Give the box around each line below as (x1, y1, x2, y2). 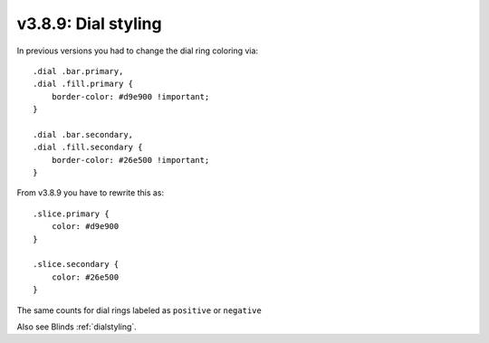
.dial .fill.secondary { (33, 142, 143, 153)
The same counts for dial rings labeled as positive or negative (16, 304, 262, 316)
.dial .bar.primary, (33, 66, 124, 76)
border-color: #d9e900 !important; (51, 91, 210, 101)
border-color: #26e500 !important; (51, 155, 210, 165)
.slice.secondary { (33, 259, 120, 270)
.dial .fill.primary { (33, 79, 134, 90)
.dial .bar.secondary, (33, 129, 134, 139)
